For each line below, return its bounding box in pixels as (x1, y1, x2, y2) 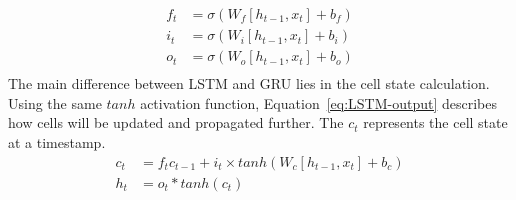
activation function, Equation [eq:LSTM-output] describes (140, 92, 498, 113)
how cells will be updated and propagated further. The (8, 112, 344, 133)
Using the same (8, 92, 102, 113)
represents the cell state (363, 112, 508, 133)
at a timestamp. (8, 131, 106, 152)
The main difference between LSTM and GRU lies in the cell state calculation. (8, 73, 490, 94)
